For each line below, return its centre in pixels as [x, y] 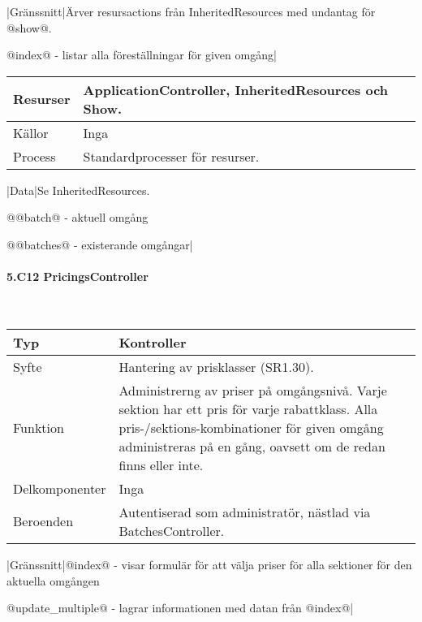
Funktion [39, 427]
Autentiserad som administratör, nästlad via [245, 512]
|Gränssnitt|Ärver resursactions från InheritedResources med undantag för [191, 11]
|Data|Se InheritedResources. [78, 190]
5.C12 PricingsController [78, 276]
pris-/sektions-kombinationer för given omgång [251, 427]
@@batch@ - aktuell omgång [78, 217]
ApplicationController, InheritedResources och [236, 89]
